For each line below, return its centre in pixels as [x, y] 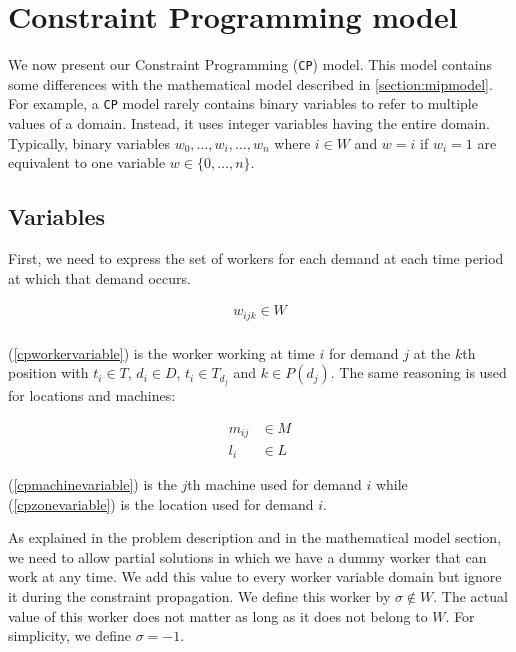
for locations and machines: [92, 395]
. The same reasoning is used [418, 372]
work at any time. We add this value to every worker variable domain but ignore [255, 576]
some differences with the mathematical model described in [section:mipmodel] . [250, 83]
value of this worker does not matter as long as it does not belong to [218, 615]
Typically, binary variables [89, 142]
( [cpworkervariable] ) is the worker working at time [161, 352]
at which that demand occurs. [99, 277]
